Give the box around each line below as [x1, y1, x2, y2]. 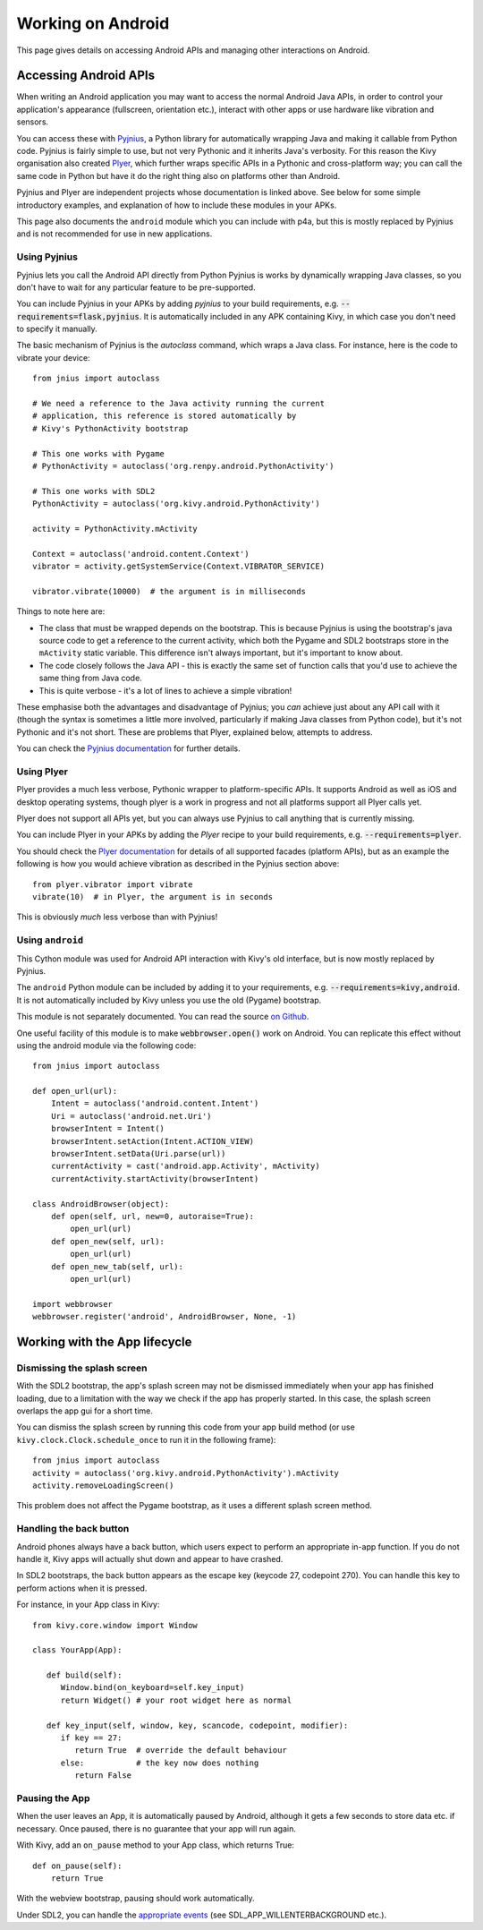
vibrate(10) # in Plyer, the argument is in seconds [32, 892, 273, 902]
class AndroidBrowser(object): [32, 1199, 170, 1208]
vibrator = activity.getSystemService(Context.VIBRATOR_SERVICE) [32, 561, 326, 572]
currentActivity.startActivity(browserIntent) [50, 1174, 259, 1183]
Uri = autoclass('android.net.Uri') [50, 1111, 212, 1121]
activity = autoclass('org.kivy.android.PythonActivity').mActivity [32, 1468, 339, 1478]
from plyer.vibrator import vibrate [32, 879, 193, 890]
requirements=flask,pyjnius [16, 312, 140, 321]
